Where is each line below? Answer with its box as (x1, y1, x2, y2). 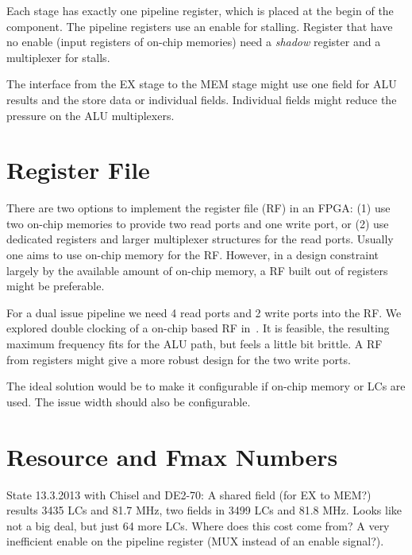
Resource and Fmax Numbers (6, 440, 338, 472)
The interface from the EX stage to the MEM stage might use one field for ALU (6, 76, 397, 92)
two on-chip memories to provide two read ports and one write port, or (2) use (6, 215, 389, 231)
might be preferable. (6, 277, 105, 294)
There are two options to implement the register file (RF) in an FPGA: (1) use (6, 200, 391, 216)
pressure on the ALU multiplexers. (6, 107, 175, 123)
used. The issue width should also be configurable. (6, 393, 251, 409)
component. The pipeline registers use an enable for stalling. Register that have (6, 17, 393, 34)
